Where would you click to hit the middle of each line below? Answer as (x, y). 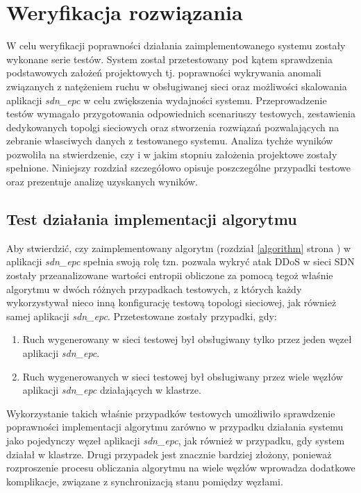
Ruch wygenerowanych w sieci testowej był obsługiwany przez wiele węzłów (183, 376)
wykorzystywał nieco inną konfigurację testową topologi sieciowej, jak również (171, 302)
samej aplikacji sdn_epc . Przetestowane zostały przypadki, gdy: (142, 316)
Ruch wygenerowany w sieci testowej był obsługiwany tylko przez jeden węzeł (187, 339)
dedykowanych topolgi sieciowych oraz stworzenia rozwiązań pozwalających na (173, 127)
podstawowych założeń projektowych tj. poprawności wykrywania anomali (164, 73)
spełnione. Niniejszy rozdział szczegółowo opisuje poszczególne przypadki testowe (179, 168)
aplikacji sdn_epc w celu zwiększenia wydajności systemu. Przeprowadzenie (167, 100)
